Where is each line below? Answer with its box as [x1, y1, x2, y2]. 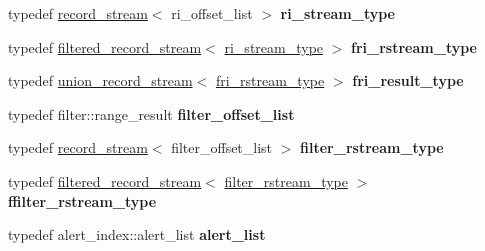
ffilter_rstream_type [8, 190, 157, 211]
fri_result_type [352, 70, 464, 91]
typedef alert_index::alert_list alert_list [8, 224, 266, 245]
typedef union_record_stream [8, 70, 193, 91]
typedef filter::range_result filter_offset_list [8, 103, 295, 124]
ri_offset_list [171, 3, 253, 23]
